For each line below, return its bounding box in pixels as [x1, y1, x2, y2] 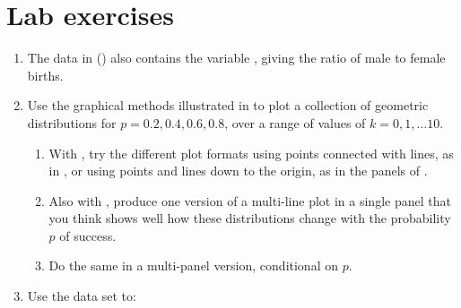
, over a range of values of [224, 113, 366, 132]
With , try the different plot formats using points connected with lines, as [48, 143, 454, 162]
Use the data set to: [27, 287, 136, 305]
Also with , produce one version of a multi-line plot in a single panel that [48, 191, 451, 210]
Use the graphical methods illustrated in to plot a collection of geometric [27, 96, 429, 115]
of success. [59, 226, 117, 244]
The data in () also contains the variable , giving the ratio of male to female [27, 48, 446, 67]
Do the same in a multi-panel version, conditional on [48, 256, 338, 275]
